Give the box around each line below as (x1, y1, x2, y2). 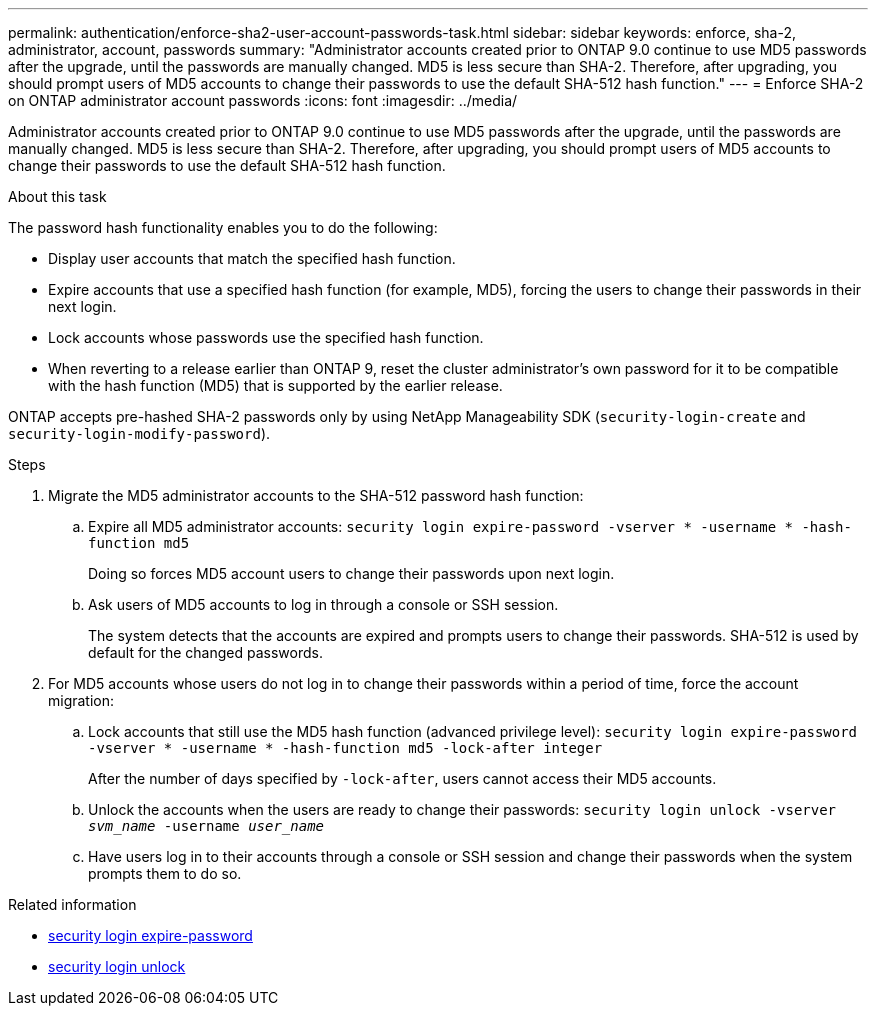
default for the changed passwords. (88, 644, 323, 661)
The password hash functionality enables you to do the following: (8, 219, 438, 236)
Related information (8, 896, 137, 913)
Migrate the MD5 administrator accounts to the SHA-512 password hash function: (48, 487, 584, 504)
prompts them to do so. (88, 865, 242, 882)
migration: (48, 692, 115, 709)
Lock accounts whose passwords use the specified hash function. (48, 329, 484, 346)
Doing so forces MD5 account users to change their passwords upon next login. (88, 565, 615, 582)
